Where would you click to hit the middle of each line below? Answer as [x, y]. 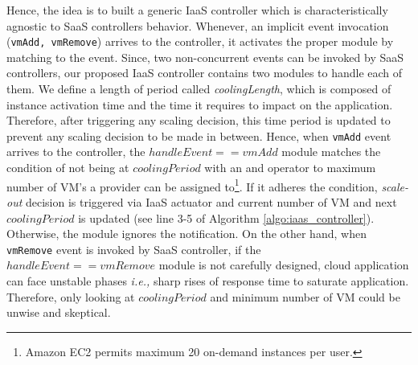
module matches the [331, 152]
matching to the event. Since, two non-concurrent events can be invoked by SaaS [205, 57]
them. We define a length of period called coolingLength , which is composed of [199, 89]
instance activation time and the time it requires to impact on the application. [200, 104]
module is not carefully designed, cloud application [284, 265]
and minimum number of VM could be [305, 296]
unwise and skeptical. [59, 312]
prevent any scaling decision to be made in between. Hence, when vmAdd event [199, 135]
